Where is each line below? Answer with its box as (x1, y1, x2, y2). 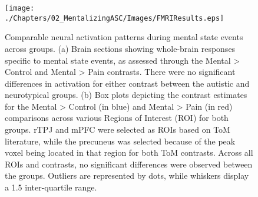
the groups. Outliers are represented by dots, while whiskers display (5, 169, 249, 182)
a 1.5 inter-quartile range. (5, 181, 97, 193)
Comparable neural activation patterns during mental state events (5, 31, 243, 43)
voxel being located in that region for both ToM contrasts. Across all (5, 146, 253, 159)
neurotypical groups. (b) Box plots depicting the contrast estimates (5, 88, 247, 101)
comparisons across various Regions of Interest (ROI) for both (5, 111, 229, 124)
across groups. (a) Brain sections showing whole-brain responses (5, 42, 236, 54)
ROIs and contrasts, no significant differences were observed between (5, 157, 253, 170)
